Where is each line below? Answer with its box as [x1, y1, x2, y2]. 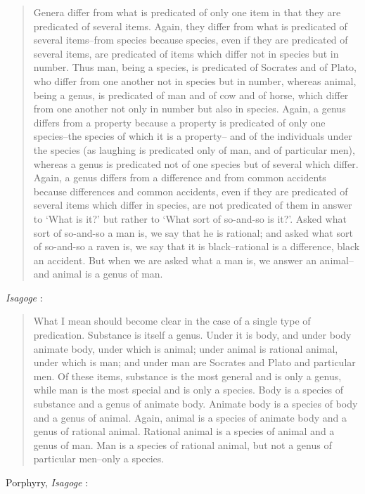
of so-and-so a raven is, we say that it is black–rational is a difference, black [33, 239, 360, 254]
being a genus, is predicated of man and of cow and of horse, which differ [33, 87, 349, 102]
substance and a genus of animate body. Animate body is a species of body [33, 396, 358, 411]
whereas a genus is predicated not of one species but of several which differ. [33, 156, 359, 171]
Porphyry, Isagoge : [6, 475, 89, 489]
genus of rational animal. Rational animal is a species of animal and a [33, 424, 335, 438]
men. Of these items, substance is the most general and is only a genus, [33, 368, 342, 383]
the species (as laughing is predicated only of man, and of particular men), [33, 142, 355, 157]
